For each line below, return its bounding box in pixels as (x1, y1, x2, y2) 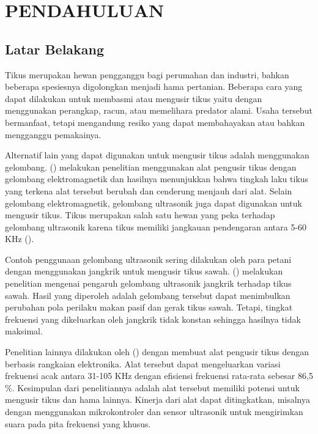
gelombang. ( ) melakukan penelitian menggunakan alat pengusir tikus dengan (5, 160, 297, 173)
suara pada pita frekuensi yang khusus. (5, 417, 151, 430)
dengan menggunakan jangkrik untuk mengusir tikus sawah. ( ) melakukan (5, 265, 283, 278)
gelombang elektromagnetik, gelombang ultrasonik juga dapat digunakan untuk (5, 196, 302, 209)
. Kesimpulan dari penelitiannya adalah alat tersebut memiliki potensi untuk (12, 381, 300, 394)
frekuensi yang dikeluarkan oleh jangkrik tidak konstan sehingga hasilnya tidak (5, 312, 301, 325)
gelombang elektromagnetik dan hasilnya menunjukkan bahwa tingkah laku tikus (5, 172, 309, 185)
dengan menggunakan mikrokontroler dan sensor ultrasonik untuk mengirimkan (5, 405, 303, 418)
